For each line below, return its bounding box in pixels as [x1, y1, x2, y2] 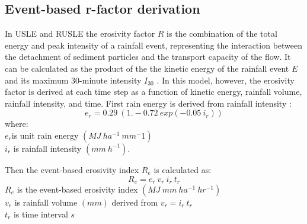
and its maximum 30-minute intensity [5, 73, 142, 86]
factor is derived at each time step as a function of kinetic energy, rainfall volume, [5, 85, 302, 98]
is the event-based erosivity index [17, 183, 138, 195]
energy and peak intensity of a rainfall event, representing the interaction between [5, 39, 303, 51]
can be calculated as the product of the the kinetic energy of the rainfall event [5, 62, 289, 74]
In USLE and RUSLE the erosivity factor [5, 27, 155, 40]
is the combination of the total [167, 27, 277, 40]
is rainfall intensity [13, 142, 82, 154]
